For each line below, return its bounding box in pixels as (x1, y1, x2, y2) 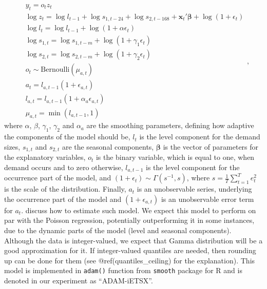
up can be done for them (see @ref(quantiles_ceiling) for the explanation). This (4, 255, 255, 265)
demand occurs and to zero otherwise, (4, 161, 123, 172)
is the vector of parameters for (163, 141, 259, 152)
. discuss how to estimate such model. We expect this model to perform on (21, 204, 256, 215)
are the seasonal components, (62, 141, 154, 152)
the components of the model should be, (4, 131, 130, 142)
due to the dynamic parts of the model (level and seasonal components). (4, 225, 232, 235)
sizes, (4, 141, 21, 152)
